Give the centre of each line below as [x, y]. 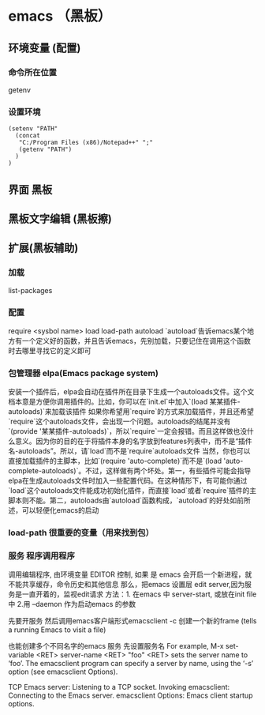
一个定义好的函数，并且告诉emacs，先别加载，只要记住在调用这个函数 [136, 341]
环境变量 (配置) [45, 48]
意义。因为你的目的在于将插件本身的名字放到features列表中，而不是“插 [130, 441]
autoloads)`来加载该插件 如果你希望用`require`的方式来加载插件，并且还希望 [131, 412]
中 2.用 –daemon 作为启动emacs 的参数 [72, 604]
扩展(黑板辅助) [43, 248]
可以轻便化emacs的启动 [60, 510]
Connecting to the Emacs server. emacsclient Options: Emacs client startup [131, 695]
